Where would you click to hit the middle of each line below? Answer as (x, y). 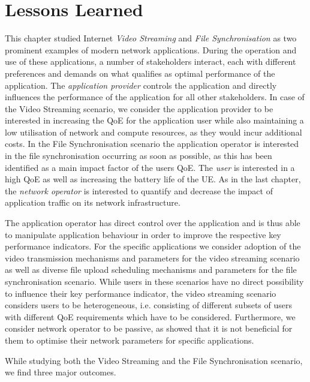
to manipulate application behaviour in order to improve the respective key (143, 234)
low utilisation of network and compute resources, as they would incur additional (154, 132)
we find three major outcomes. (61, 372)
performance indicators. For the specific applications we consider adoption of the (153, 246)
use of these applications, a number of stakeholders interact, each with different (151, 61)
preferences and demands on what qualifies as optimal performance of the (140, 73)
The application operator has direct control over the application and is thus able (153, 223)
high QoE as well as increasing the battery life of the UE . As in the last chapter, (153, 179)
